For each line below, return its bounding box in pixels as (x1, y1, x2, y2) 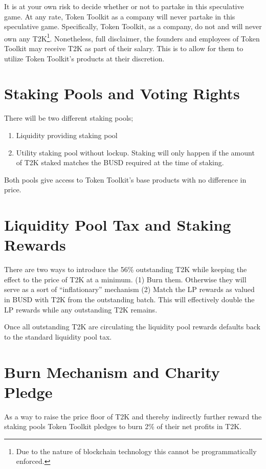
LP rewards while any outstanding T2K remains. (4, 304, 158, 315)
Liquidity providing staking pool (16, 129, 118, 140)
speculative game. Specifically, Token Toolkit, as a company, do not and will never (4, 21, 262, 32)
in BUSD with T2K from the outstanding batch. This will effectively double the (4, 294, 255, 304)
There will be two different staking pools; (4, 113, 134, 123)
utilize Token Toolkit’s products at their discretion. (4, 53, 165, 63)
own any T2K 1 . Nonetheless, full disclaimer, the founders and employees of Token (4, 31, 260, 43)
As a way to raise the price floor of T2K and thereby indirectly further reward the (4, 411, 262, 421)
